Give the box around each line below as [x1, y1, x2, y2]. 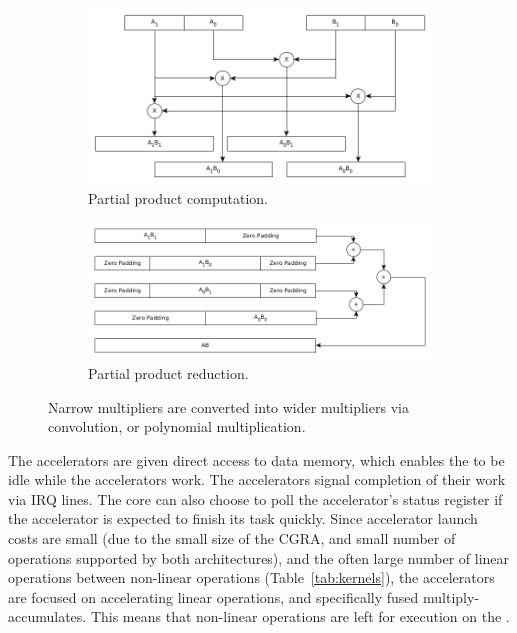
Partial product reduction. [88, 362, 249, 383]
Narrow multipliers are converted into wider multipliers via [48, 396, 409, 417]
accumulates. [8, 606, 87, 627]
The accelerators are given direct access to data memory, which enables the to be [8, 449, 505, 470]
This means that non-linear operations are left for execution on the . [90, 606, 510, 627]
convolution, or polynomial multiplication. [48, 416, 306, 437]
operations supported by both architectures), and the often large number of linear [8, 547, 510, 568]
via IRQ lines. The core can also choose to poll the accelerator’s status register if [8, 488, 503, 509]
